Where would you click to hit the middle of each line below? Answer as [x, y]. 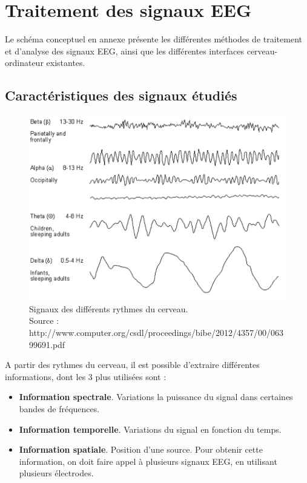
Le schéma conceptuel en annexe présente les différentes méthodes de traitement [153, 39]
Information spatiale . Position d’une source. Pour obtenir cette [141, 449]
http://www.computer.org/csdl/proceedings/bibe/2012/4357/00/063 [156, 332]
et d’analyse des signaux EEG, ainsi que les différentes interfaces [125, 51]
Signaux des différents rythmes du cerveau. [109, 308]
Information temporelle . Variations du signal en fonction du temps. [150, 429]
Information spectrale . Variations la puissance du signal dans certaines [156, 397]
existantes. [66, 63]
